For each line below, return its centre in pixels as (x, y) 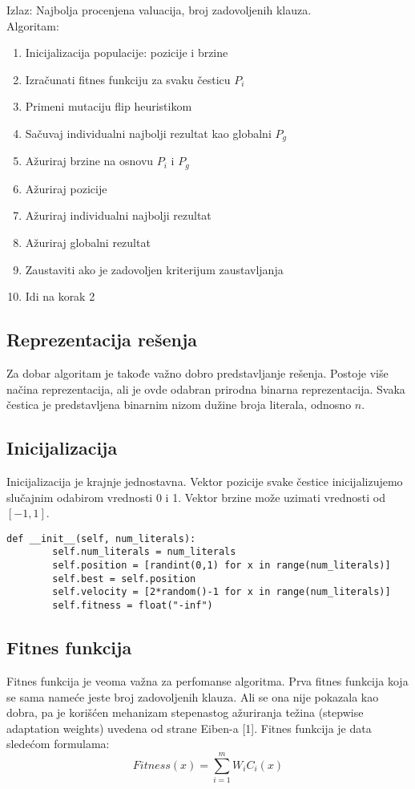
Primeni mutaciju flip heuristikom (109, 106)
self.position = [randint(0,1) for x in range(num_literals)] (222, 566)
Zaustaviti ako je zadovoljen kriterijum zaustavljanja (154, 269)
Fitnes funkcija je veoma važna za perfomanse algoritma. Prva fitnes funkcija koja (207, 680)
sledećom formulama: (58, 744)
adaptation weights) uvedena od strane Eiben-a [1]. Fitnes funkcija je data (189, 728)
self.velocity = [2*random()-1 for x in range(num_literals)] (222, 592)
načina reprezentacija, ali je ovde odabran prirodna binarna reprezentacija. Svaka (206, 388)
